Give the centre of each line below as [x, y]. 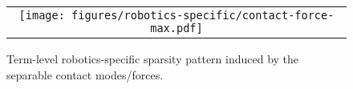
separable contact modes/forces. [85, 74]
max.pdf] [176, 28]
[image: [42, 15]
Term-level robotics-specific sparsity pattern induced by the [153, 59]
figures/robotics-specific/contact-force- [203, 15]
